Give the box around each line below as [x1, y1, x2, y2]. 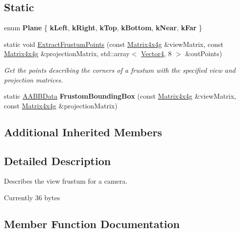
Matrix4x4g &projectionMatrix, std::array [4, 48, 130, 59]
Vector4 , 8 [141, 48, 172, 59]
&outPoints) [185, 48, 222, 59]
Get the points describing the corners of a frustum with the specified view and [4, 64, 236, 75]
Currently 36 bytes [4, 192, 60, 202]
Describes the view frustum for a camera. [4, 176, 128, 186]
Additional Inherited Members [4, 124, 162, 139]
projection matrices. [4, 74, 63, 84]
